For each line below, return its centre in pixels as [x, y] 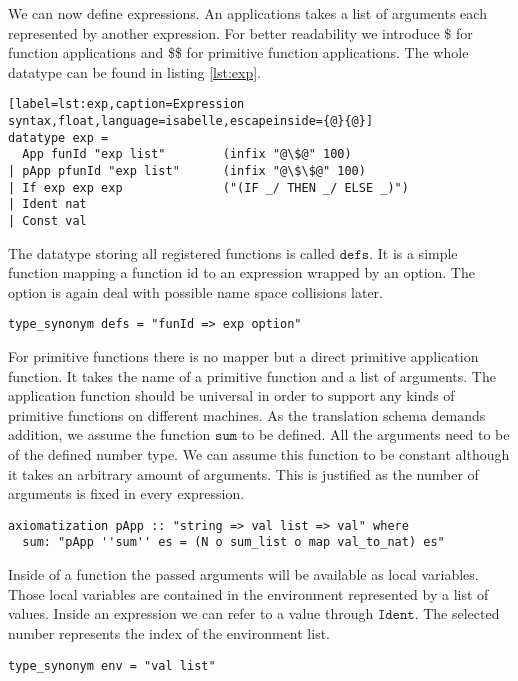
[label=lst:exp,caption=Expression [126, 104]
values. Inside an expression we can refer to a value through [191, 613]
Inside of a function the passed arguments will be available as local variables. [243, 574]
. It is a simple [413, 252]
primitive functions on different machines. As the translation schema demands [247, 414]
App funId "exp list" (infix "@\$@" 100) [187, 154]
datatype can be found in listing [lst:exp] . [134, 71]
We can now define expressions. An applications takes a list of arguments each [247, 13]
